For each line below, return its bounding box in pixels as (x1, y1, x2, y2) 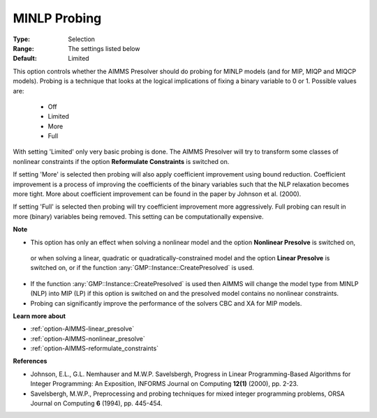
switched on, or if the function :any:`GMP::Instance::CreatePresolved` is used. (30, 264, 254, 272)
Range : (13, 44, 34, 52)
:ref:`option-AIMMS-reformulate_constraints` (30, 344, 159, 352)
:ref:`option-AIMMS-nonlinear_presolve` (30, 334, 146, 343)
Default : (13, 54, 38, 63)
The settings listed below (68, 44, 140, 52)
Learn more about (13, 311, 66, 320)
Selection (68, 35, 96, 43)
